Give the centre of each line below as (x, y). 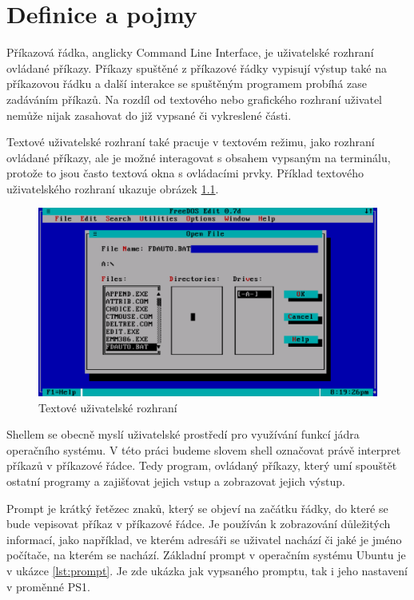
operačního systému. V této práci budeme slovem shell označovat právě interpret (204, 449)
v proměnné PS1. (48, 586)
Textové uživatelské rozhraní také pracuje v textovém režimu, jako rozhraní (191, 142)
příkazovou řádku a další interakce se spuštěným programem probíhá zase (187, 83)
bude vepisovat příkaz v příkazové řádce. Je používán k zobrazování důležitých (199, 524)
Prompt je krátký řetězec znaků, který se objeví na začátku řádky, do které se (197, 508)
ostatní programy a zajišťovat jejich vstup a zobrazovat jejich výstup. (176, 481)
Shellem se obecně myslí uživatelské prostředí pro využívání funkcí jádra (183, 434)
